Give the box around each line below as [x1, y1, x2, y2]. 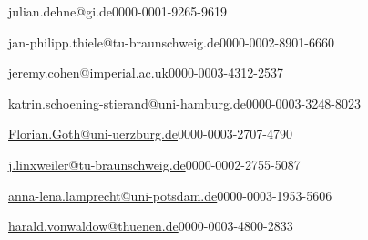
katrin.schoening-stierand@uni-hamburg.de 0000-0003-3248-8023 [8, 93, 361, 112]
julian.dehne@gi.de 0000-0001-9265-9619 [8, 2, 227, 20]
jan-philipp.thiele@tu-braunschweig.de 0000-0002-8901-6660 [8, 32, 334, 51]
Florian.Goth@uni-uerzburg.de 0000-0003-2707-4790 [8, 124, 292, 143]
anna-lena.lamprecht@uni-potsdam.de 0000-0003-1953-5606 [8, 185, 332, 204]
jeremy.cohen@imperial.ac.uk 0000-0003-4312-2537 [8, 63, 283, 82]
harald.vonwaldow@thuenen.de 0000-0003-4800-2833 [8, 216, 293, 235]
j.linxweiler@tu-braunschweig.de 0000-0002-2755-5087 [8, 154, 301, 173]
